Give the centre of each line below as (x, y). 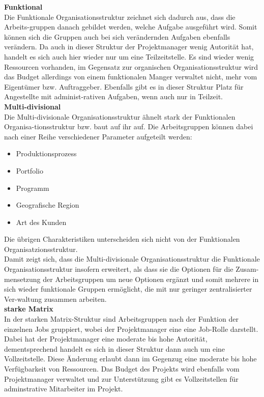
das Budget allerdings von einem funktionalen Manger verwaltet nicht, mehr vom (131, 77)
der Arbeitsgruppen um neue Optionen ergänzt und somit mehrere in (151, 279)
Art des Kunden (41, 222)
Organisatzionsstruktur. (41, 249)
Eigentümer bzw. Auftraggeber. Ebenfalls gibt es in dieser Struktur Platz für (124, 86)
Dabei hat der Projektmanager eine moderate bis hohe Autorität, (106, 339)
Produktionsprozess (46, 153)
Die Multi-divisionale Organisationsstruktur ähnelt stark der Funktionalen (120, 116)
